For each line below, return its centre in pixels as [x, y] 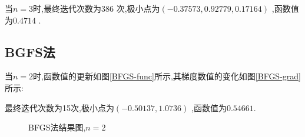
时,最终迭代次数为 [67, 8]
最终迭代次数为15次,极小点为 [59, 107]
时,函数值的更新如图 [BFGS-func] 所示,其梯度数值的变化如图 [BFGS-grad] [167, 76]
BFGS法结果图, [57, 127]
